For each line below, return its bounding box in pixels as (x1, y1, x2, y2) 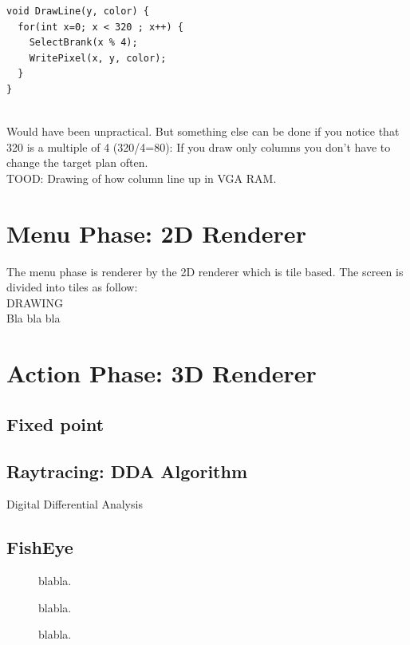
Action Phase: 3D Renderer (6, 357, 317, 390)
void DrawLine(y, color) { (6, 6, 149, 17)
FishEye (6, 535, 73, 560)
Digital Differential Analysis (6, 496, 143, 512)
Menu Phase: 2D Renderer (6, 216, 306, 249)
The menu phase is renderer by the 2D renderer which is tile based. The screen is (6, 263, 404, 279)
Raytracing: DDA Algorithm (6, 458, 248, 483)
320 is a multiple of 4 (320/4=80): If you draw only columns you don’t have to (6, 138, 391, 155)
